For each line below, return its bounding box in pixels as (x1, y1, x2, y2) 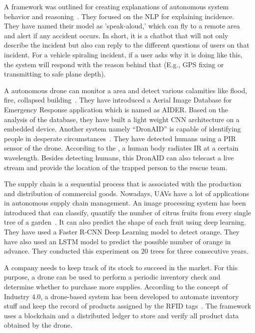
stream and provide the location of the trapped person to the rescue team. (4, 162, 228, 172)
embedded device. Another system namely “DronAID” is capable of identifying (4, 124, 241, 134)
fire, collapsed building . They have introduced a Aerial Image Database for (4, 95, 232, 105)
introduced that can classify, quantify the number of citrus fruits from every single (4, 207, 251, 217)
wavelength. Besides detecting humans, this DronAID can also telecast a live (4, 152, 234, 162)
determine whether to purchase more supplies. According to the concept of (4, 282, 228, 292)
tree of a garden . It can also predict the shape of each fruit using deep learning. (4, 217, 246, 227)
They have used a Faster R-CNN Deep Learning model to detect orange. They (4, 227, 240, 237)
